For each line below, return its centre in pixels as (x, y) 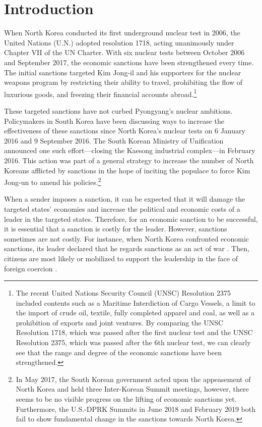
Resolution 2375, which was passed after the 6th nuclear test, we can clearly (133, 342)
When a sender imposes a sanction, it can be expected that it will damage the (125, 199)
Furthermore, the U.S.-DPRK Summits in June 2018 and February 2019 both (136, 409)
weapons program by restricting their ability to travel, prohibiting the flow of (123, 82)
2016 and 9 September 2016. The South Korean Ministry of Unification (114, 140)
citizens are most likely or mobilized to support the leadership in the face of (121, 258)
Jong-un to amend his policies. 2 (53, 181)
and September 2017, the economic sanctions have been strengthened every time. (129, 62)
